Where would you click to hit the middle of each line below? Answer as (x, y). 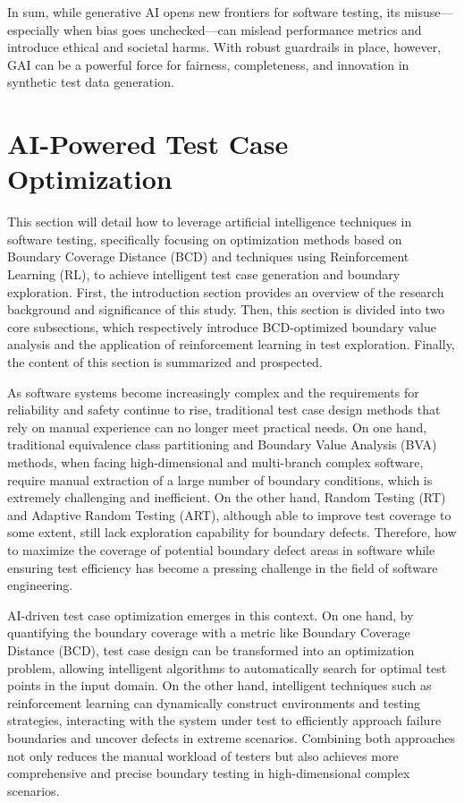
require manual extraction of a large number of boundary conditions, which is (220, 479)
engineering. (40, 585)
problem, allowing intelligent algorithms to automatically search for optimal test (227, 667)
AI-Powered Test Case (148, 144)
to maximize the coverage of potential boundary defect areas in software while (221, 549)
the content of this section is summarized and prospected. (165, 362)
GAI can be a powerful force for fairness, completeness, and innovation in (208, 64)
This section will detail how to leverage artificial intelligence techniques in (210, 222)
